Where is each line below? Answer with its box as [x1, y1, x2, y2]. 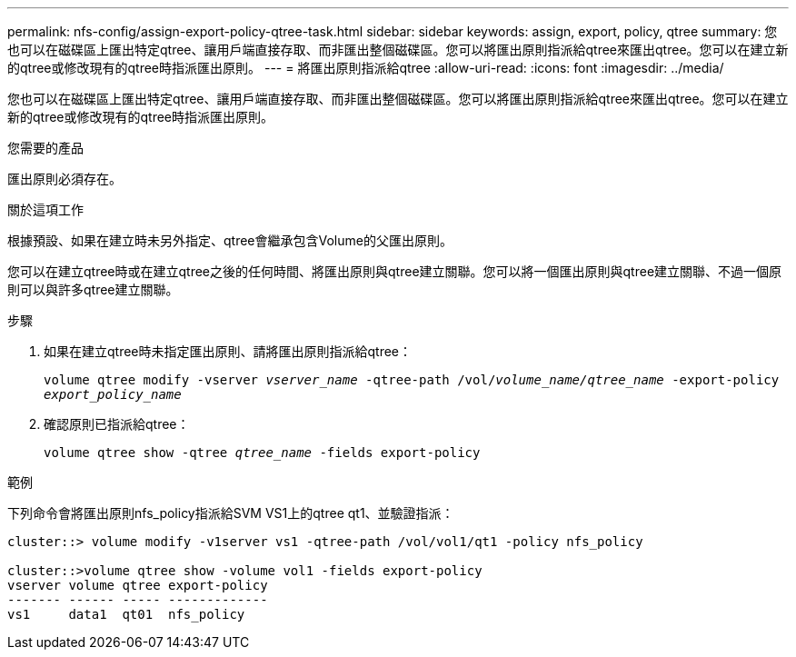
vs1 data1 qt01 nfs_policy [7, 607, 245, 622]
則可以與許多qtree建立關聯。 [7, 282, 179, 297]
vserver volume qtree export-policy [7, 578, 268, 592]
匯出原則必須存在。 [7, 171, 122, 186]
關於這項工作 [7, 202, 84, 217]
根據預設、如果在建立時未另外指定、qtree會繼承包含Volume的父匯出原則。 [7, 233, 453, 248]
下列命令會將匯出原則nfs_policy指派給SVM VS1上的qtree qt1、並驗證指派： [7, 505, 454, 521]
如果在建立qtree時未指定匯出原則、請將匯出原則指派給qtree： [44, 343, 413, 359]
